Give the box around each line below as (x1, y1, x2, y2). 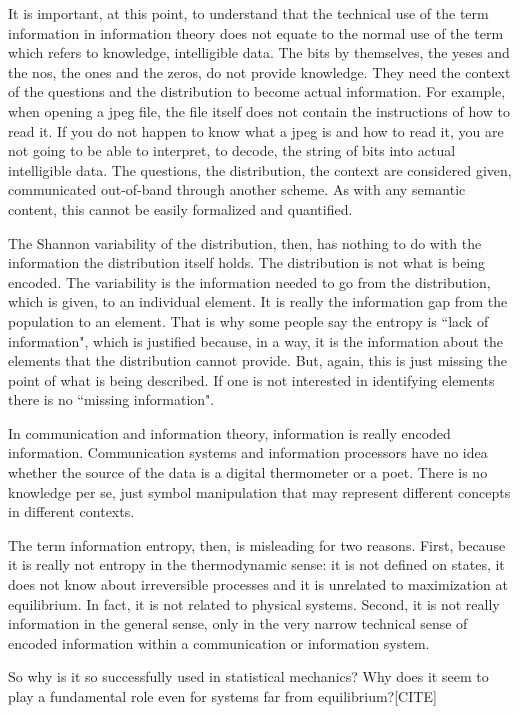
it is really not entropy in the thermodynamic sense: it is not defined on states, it (8, 554, 505, 575)
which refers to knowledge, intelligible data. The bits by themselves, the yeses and (8, 42, 510, 63)
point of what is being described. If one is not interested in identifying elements (8, 369, 495, 390)
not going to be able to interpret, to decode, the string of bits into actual (8, 140, 456, 161)
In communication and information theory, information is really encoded (8, 422, 451, 443)
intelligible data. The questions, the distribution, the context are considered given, (8, 159, 512, 180)
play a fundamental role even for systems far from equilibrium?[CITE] (8, 686, 437, 706)
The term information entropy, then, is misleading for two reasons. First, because (8, 534, 506, 555)
